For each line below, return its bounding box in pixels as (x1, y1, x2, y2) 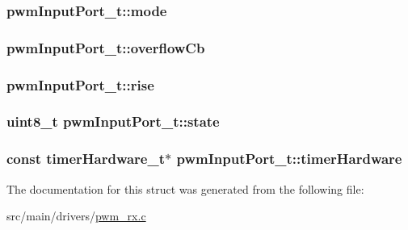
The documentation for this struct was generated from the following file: (6, 180, 364, 197)
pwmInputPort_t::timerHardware (176, 148, 402, 169)
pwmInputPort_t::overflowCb (6, 37, 205, 57)
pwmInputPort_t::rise (6, 74, 154, 94)
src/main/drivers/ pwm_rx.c (6, 207, 146, 224)
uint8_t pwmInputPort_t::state (6, 111, 220, 132)
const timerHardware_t (6, 148, 166, 169)
